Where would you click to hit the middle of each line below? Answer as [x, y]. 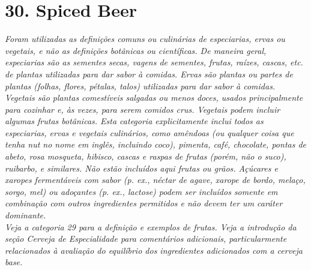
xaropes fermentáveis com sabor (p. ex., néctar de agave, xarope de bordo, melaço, [155, 180]
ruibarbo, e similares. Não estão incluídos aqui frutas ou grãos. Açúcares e [141, 168]
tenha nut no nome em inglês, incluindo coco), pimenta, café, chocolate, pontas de [156, 144]
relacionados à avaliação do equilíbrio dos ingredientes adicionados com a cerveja [154, 250]
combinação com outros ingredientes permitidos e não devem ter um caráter [144, 203]
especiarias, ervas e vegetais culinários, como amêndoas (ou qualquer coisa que [149, 132]
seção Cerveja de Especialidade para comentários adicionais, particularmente [146, 238]
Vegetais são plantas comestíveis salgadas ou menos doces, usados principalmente [154, 97]
